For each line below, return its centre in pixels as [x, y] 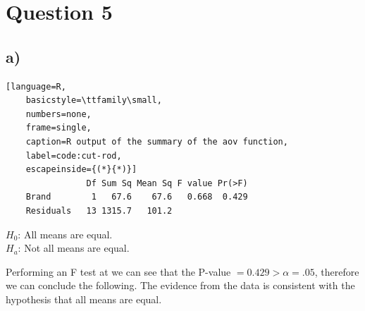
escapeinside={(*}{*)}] [81, 170]
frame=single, [58, 128]
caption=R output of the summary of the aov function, [157, 141]
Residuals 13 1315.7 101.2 [99, 211]
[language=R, [36, 86]
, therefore [337, 271]
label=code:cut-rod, [74, 155]
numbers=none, [58, 114]
